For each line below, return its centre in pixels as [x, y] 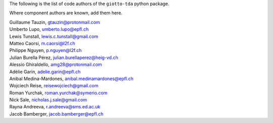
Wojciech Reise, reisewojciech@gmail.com [54, 86]
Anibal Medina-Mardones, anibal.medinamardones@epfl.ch [72, 79]
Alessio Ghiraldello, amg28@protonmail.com [56, 65]
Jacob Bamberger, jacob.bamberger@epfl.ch [56, 114]
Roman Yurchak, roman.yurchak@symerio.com [58, 93]
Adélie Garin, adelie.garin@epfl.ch [45, 72]
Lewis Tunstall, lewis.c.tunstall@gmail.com [54, 36]
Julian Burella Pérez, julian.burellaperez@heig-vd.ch [64, 57]
